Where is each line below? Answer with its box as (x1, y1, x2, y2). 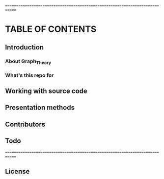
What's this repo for (5, 72, 54, 79)
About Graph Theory (5, 58, 52, 66)
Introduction (5, 43, 44, 51)
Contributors (5, 120, 46, 128)
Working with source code (5, 87, 87, 95)
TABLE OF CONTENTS (5, 23, 97, 35)
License (5, 167, 30, 176)
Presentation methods (5, 104, 75, 112)
